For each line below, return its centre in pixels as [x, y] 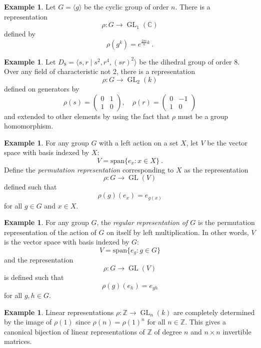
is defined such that [34, 277]
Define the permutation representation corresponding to [89, 169]
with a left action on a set [139, 142]
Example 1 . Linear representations [59, 312]
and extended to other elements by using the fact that [87, 116]
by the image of [28, 322]
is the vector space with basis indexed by [67, 242]
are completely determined [214, 312]
